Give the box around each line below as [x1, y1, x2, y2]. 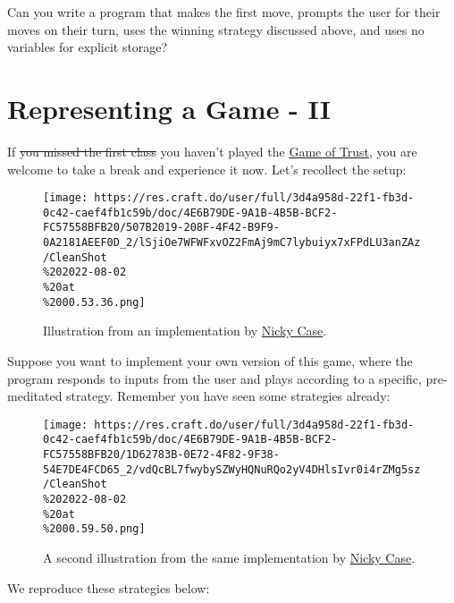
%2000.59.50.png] [43, 522, 146, 536]
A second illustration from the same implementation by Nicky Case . [43, 548, 416, 566]
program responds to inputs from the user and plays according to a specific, [7, 369, 422, 387]
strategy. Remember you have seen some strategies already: [66, 386, 391, 405]
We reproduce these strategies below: [7, 578, 210, 597]
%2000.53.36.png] [43, 295, 146, 309]
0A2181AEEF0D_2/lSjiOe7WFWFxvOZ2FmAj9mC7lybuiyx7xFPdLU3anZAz [43, 236, 421, 250]
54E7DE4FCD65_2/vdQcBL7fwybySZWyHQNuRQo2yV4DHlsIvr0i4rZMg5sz [43, 463, 421, 476]
